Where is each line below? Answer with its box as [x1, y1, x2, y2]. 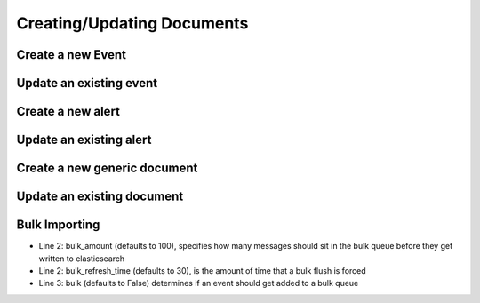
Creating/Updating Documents [16, 13, 249, 33]
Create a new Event [16, 47, 126, 62]
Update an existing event [16, 76, 158, 91]
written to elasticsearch [38, 253, 125, 264]
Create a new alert [16, 104, 120, 119]
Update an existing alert [16, 132, 152, 148]
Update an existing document [16, 189, 184, 204]
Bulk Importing [16, 218, 100, 233]
